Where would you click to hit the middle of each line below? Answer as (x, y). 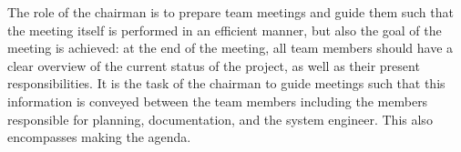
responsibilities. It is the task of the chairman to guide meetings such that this (226, 83)
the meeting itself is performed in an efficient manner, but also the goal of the (225, 30)
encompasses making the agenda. (99, 137)
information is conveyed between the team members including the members (218, 101)
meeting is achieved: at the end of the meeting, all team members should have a (230, 48)
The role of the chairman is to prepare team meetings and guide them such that (230, 12)
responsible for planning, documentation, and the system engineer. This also (220, 119)
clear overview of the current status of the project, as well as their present (214, 65)
